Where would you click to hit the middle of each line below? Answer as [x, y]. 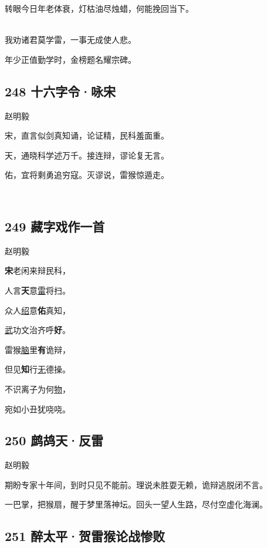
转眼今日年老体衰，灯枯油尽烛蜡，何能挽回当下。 [99, 8]
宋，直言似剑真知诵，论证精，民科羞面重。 [87, 135]
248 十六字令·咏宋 [60, 91]
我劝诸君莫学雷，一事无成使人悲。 [70, 40]
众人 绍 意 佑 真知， [38, 310]
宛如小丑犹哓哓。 [38, 409]
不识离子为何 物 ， [38, 389]
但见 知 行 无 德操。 [38, 369]
